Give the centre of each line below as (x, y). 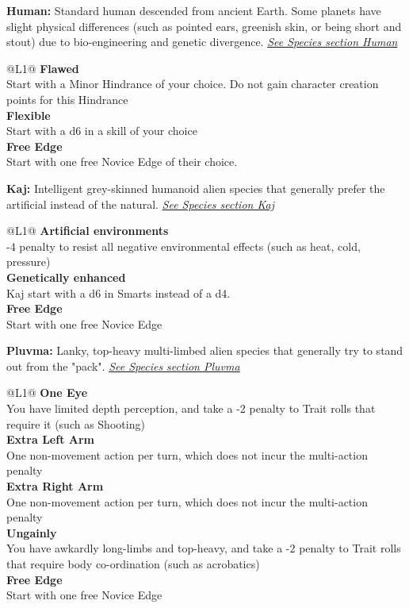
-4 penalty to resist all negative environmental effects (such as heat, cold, (183, 246)
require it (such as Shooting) (76, 423)
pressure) (29, 262)
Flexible (29, 115)
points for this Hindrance (67, 99)
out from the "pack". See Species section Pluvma (123, 366)
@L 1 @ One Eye (47, 393)
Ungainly (32, 532)
